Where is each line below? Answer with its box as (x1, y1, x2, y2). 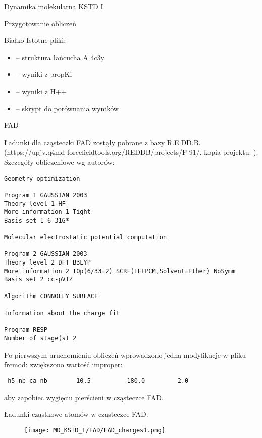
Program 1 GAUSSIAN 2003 (4, 191, 87, 199)
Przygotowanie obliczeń (4, 18, 76, 28)
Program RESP (4, 326, 47, 334)
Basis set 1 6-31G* (4, 216, 69, 224)
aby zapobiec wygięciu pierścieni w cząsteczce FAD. (4, 391, 164, 402)
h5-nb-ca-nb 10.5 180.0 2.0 (8, 377, 189, 384)
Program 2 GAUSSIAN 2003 (4, 250, 87, 258)
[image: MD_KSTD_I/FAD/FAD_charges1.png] (24, 426, 166, 434)
